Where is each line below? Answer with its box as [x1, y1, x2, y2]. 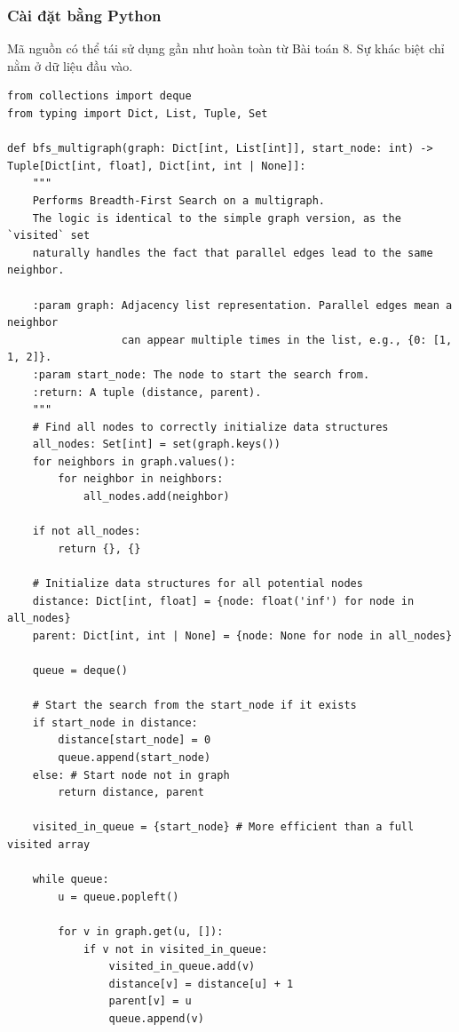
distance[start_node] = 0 [58, 734, 211, 747]
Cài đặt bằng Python [7, 4, 162, 26]
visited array [7, 838, 91, 851]
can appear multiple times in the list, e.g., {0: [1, [121, 333, 453, 346]
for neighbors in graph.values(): [32, 455, 236, 468]
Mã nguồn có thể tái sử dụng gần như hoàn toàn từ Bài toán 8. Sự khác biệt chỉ [7, 39, 445, 58]
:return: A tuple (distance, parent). [32, 385, 262, 399]
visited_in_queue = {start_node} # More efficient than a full [32, 821, 415, 834]
